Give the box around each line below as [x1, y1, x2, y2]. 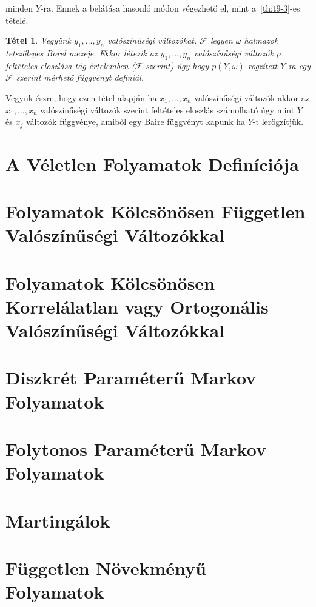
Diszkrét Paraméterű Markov [5, 365, 257, 390]
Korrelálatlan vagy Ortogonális [5, 293, 269, 318]
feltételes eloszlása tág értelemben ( [5, 59, 135, 72]
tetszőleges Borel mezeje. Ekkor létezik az [5, 46, 158, 59]
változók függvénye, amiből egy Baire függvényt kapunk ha [25, 115, 246, 128]
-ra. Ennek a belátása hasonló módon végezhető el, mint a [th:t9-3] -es [40, 2, 300, 14]
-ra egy [285, 59, 311, 72]
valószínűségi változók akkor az [194, 91, 309, 104]
